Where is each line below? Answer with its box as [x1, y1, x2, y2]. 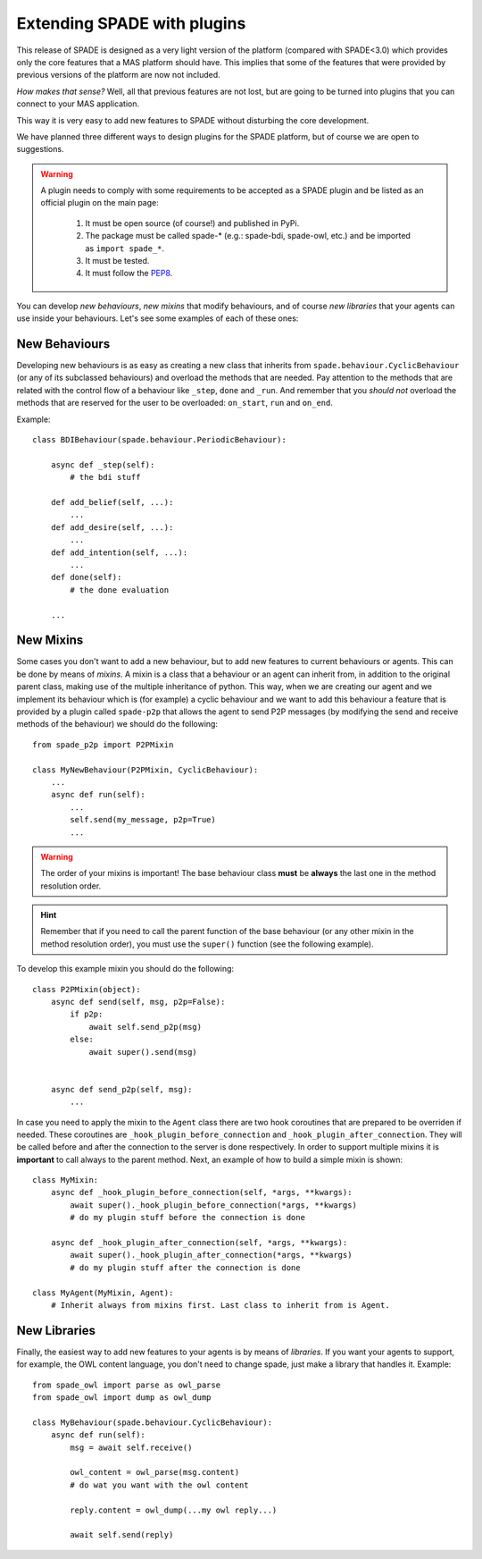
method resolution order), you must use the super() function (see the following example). [40, 939, 374, 949]
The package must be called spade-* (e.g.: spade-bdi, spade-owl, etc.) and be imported [85, 231, 411, 241]
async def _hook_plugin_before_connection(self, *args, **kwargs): [50, 1187, 353, 1198]
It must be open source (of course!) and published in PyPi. [85, 217, 300, 228]
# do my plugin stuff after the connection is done [70, 1262, 301, 1273]
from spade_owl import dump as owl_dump [32, 1393, 212, 1403]
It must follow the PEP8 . [85, 268, 173, 279]
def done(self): [50, 572, 122, 583]
